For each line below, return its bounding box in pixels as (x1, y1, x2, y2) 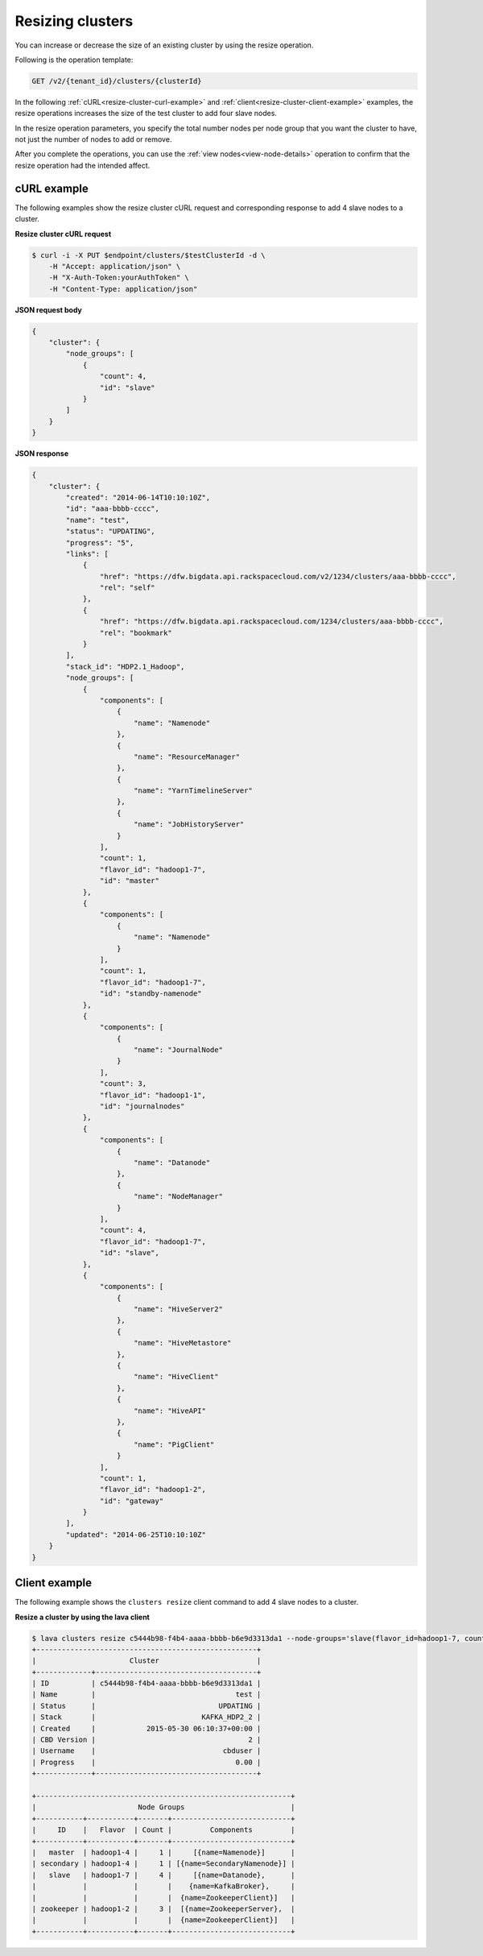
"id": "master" (99, 876, 160, 885)
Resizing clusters (14, 12, 134, 30)
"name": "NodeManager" (133, 1192, 223, 1201)
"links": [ (65, 549, 109, 558)
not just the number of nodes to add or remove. (14, 135, 172, 144)
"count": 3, (99, 1080, 147, 1088)
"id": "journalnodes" (99, 1102, 185, 1111)
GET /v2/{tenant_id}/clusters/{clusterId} (31, 77, 202, 85)
